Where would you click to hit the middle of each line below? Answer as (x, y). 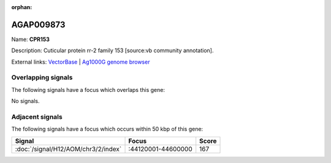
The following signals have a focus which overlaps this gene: (88, 89)
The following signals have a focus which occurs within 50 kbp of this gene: (107, 129)
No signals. (25, 101)
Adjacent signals (37, 116)
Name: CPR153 (31, 39)
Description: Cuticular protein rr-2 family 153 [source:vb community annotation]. (112, 51)
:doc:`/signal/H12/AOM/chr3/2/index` (68, 149)
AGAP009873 (38, 25)
